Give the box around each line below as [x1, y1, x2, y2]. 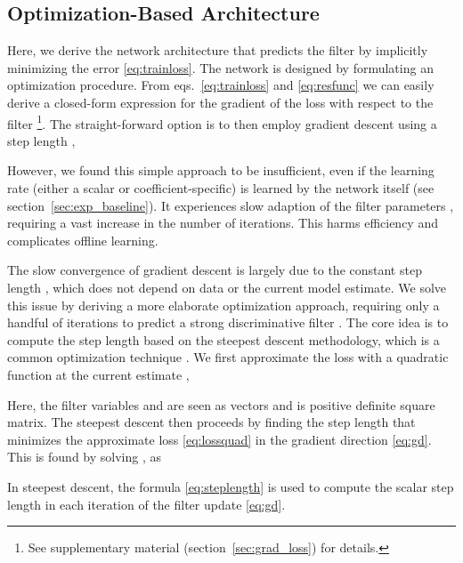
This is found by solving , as [7, 447, 161, 466]
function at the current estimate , [7, 365, 190, 383]
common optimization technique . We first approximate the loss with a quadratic [7, 348, 449, 366]
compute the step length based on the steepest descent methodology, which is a [7, 330, 440, 349]
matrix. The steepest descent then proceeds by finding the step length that [7, 413, 416, 431]
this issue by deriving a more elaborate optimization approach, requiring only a [7, 295, 440, 314]
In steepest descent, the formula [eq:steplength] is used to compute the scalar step [7, 477, 454, 495]
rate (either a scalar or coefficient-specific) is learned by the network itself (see [7, 179, 435, 197]
